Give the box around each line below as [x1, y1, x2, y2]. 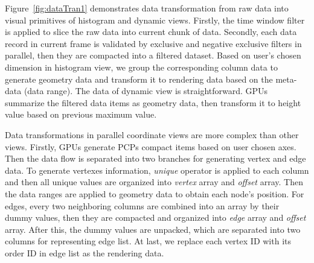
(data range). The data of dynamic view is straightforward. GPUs [24, 84, 268, 97]
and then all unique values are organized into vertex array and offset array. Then [5, 176, 303, 188]
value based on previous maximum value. [5, 108, 157, 121]
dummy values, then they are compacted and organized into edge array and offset [5, 211, 306, 224]
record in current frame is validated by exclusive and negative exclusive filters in [5, 37, 302, 49]
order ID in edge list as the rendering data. [5, 246, 164, 259]
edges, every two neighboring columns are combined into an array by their [5, 199, 280, 212]
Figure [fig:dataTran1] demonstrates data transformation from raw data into [5, 2, 289, 14]
